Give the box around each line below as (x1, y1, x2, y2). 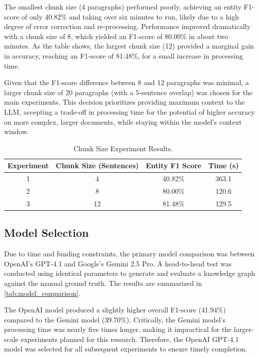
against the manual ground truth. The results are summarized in (4, 277, 202, 288)
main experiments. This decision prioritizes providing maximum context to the (4, 97, 245, 107)
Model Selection (4, 225, 89, 240)
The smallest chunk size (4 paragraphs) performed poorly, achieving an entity (4, 2, 241, 12)
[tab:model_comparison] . (4, 287, 80, 298)
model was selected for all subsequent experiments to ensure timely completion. (4, 343, 247, 354)
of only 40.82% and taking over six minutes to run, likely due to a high (21, 11, 239, 22)
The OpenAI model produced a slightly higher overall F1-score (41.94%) (4, 304, 226, 315)
